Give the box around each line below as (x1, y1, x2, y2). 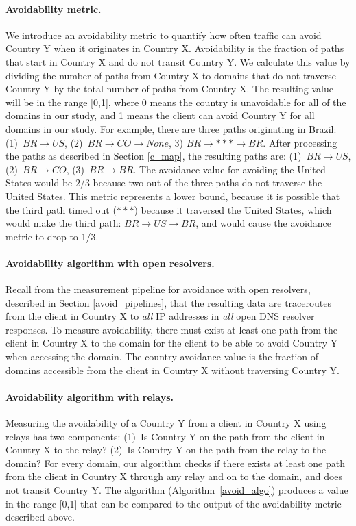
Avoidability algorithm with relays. (5, 389, 174, 403)
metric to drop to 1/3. (5, 229, 99, 243)
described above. (5, 510, 75, 524)
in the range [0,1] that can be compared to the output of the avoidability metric (5, 496, 342, 510)
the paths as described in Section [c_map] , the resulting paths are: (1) (5, 149, 302, 163)
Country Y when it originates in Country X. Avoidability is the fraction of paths (5, 41, 344, 55)
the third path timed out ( (5, 202, 117, 216)
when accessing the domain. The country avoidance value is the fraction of (5, 349, 319, 364)
